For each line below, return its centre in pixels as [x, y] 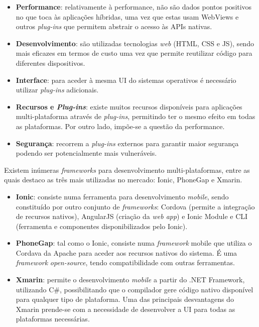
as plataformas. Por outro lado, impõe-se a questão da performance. [120, 126]
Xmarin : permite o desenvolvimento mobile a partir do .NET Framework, [130, 280]
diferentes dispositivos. [50, 63]
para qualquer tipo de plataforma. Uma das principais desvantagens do [125, 299]
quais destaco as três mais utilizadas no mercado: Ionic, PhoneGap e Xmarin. [123, 180]
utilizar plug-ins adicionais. [57, 90]
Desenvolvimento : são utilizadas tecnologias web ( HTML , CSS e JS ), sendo [135, 43]
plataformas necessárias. [53, 319]
